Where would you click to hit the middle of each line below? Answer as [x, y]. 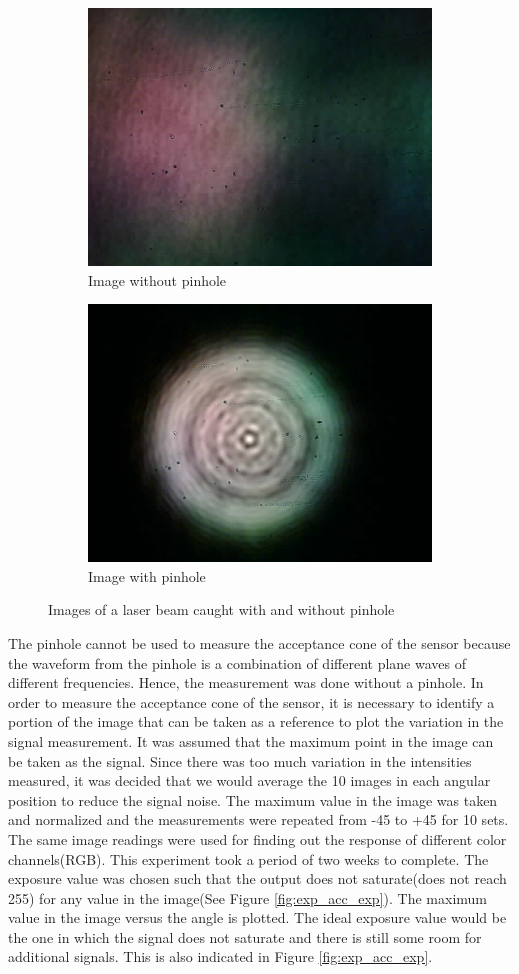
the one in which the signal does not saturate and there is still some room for [245, 936]
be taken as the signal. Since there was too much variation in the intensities [240, 760]
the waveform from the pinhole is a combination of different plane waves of [237, 662]
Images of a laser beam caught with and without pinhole [221, 609]
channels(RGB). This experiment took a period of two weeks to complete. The [248, 858]
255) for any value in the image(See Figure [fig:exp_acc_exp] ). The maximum [247, 897]
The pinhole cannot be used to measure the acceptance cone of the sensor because [259, 642]
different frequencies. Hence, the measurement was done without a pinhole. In [246, 682]
